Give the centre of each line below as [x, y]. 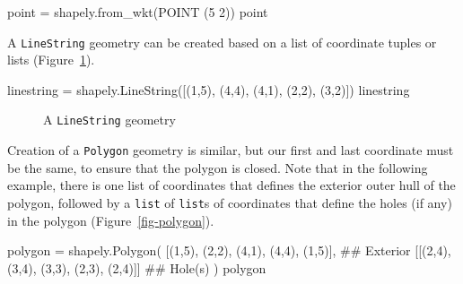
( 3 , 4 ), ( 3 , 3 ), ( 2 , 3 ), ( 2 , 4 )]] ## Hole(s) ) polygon [137, 267]
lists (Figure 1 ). [51, 60]
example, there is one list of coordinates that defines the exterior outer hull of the [231, 185]
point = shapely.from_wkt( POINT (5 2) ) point [138, 12]
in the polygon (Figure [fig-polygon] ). [111, 220]
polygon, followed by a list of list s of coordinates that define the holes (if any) [230, 202]
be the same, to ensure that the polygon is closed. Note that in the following [218, 167]
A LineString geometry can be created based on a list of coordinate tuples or [222, 42]
